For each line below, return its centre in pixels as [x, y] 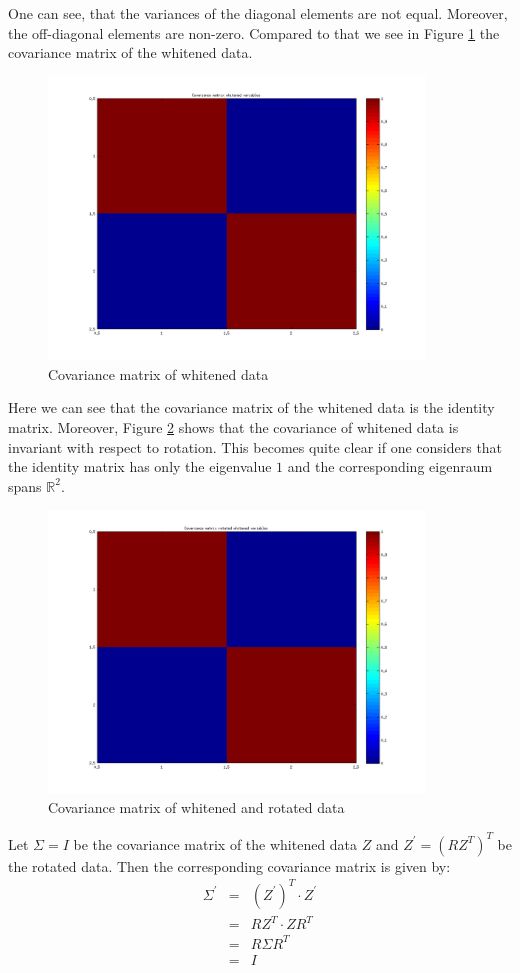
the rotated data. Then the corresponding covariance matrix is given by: [229, 865]
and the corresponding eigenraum [390, 466]
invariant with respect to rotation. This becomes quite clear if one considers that [255, 446]
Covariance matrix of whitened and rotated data [196, 807]
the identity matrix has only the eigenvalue [140, 466]
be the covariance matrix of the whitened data [215, 843]
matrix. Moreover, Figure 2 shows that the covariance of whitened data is [233, 427]
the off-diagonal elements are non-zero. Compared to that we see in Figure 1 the [254, 32]
